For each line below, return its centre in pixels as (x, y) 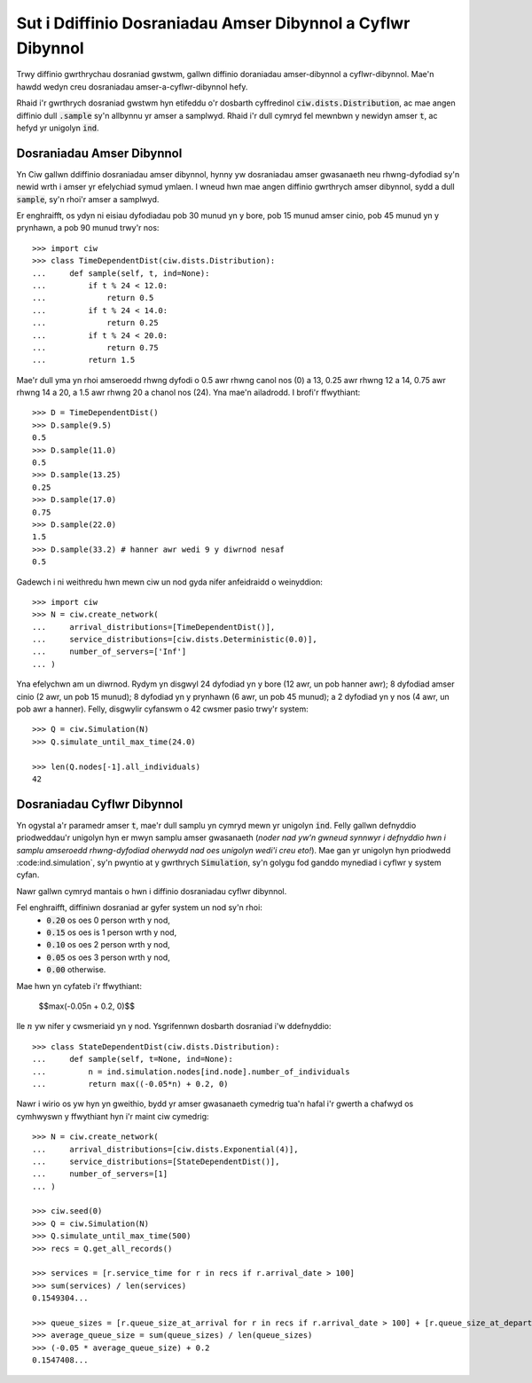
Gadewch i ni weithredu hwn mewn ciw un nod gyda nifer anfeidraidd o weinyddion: (169, 582)
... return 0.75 (95, 347)
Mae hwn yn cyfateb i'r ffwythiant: (79, 986)
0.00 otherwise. (76, 970)
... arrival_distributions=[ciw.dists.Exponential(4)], (165, 1149)
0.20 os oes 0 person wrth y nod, (108, 920)
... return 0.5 (93, 298)
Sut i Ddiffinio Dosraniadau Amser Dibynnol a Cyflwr (213, 23)
